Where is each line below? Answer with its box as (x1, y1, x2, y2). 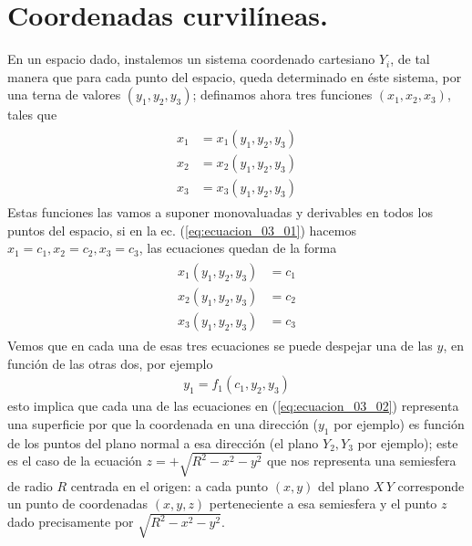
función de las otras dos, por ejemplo (7, 353, 213, 373)
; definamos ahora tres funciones (192, 85, 373, 104)
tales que (7, 105, 57, 124)
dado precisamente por (7, 512, 134, 531)
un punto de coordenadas (7, 494, 149, 513)
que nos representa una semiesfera (266, 451, 457, 470)
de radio (7, 476, 53, 495)
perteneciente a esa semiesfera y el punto (209, 494, 437, 513)
